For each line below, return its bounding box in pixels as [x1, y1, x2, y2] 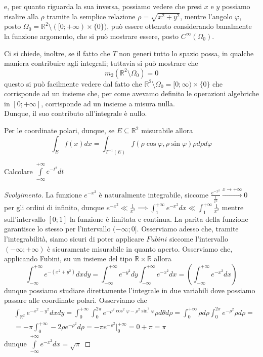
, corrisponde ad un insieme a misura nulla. [41, 98, 175, 108]
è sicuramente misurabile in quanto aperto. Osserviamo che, [47, 243, 233, 254]
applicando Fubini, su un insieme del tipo [4, 253, 133, 264]
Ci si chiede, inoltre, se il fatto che [4, 48, 110, 58]
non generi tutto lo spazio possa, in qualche [119, 48, 254, 58]
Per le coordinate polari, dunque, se [4, 125, 115, 136]
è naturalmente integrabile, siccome [99, 189, 208, 200]
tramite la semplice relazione [47, 11, 136, 21]
